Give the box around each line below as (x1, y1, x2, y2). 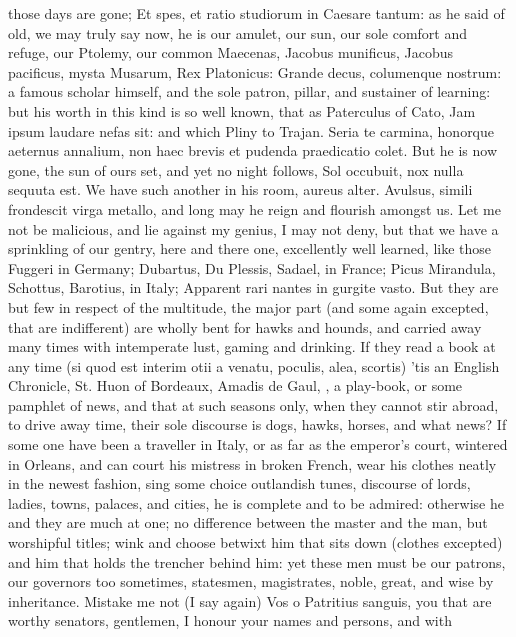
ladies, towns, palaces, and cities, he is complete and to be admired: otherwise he (8, 492, 504, 513)
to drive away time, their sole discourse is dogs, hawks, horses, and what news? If (8, 414, 507, 435)
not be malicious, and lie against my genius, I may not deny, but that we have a (8, 218, 499, 239)
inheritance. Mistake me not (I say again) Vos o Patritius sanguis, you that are (8, 590, 492, 611)
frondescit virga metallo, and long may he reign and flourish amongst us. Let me (8, 198, 501, 219)
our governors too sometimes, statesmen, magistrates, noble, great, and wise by (8, 571, 494, 592)
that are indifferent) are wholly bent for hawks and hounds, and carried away (8, 316, 482, 337)
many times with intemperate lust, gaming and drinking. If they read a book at (8, 336, 496, 357)
